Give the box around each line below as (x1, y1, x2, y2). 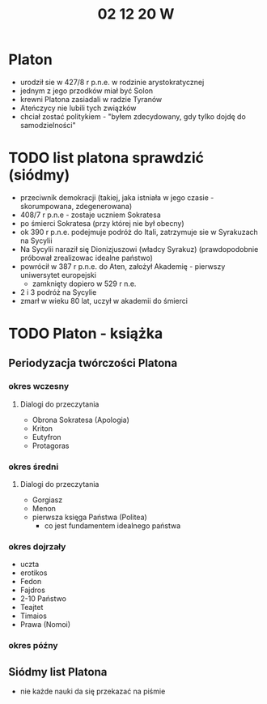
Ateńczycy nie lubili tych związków (19, 103, 137, 113)
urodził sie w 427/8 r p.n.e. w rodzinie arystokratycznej (19, 77, 205, 87)
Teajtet (19, 603, 44, 612)
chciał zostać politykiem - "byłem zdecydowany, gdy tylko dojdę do (19, 111, 247, 122)
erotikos (19, 568, 48, 578)
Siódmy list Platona (8, 665, 108, 679)
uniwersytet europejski (19, 270, 97, 279)
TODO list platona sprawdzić (8, 149, 205, 167)
